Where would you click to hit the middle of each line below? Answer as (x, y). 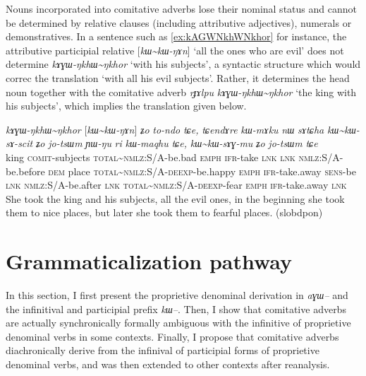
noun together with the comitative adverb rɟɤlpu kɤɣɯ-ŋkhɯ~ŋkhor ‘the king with (181, 92)
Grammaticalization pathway (149, 261)
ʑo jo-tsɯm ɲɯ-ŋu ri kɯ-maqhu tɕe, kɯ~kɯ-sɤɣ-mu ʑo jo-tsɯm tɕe (177, 143)
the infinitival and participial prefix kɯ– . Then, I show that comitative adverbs (176, 309)
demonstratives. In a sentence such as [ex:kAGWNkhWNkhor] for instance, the (176, 36)
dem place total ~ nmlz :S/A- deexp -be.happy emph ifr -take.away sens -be (202, 171)
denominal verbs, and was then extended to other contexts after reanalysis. (168, 364)
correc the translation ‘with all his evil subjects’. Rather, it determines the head (178, 77)
